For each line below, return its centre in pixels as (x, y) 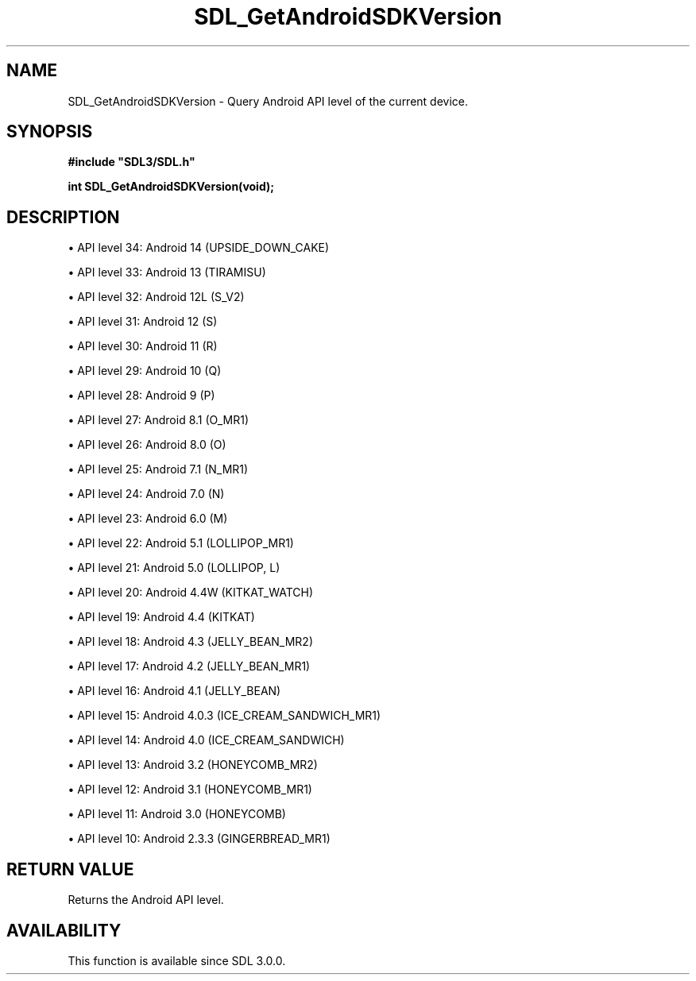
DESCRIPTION (63, 217)
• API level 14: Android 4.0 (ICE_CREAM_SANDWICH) (206, 740)
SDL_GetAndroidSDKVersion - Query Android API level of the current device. (268, 101)
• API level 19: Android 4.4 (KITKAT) (161, 617)
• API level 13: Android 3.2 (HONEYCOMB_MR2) (193, 765)
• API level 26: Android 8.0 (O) (147, 445)
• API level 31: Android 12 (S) (143, 322)
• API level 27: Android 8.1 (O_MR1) (159, 420)
